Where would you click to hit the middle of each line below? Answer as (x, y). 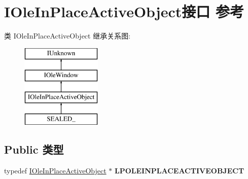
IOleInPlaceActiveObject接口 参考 (124, 11)
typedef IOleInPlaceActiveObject (55, 170)
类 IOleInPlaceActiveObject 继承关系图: (67, 36)
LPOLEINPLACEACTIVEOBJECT (180, 170)
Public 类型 (34, 149)
